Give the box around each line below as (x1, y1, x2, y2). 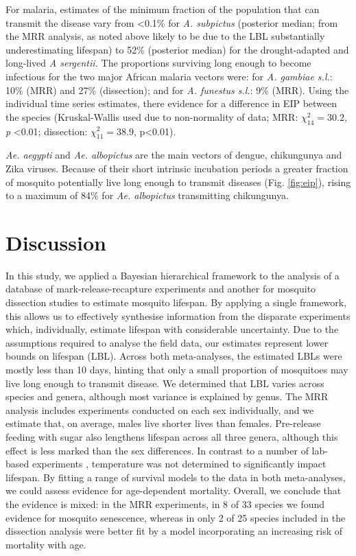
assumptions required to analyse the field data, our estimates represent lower (5, 335, 329, 349)
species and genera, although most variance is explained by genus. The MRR (5, 389, 329, 404)
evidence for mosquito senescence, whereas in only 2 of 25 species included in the (5, 510, 346, 524)
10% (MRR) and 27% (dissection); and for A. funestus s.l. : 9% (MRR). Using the (5, 82, 349, 97)
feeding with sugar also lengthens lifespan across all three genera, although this (5, 429, 338, 443)
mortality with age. (5, 537, 86, 551)
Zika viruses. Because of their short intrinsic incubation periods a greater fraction (5, 161, 348, 175)
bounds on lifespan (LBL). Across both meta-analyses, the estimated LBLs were (5, 349, 342, 363)
